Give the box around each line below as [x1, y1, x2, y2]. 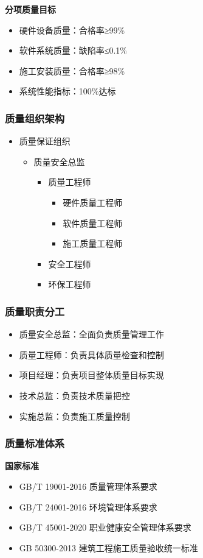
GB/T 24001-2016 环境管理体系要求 [19, 500, 157, 513]
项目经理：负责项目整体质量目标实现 [19, 369, 164, 381]
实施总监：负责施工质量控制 [19, 409, 130, 422]
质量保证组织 [19, 135, 71, 147]
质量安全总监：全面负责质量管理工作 [19, 328, 164, 341]
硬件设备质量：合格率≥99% [19, 23, 125, 36]
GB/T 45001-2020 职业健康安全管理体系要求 [19, 521, 191, 534]
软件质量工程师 [63, 216, 123, 229]
